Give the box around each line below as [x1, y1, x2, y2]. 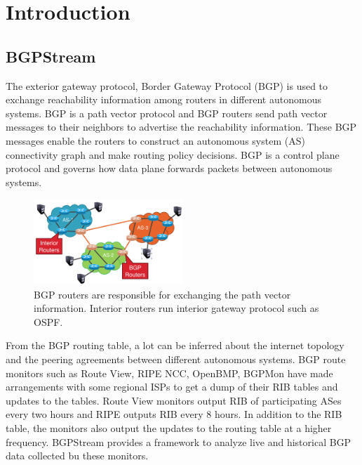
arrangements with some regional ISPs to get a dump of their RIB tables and [6, 379, 338, 394]
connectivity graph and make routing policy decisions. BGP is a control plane [6, 147, 340, 162]
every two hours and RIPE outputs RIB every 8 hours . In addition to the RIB [6, 407, 342, 421]
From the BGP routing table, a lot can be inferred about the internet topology [6, 338, 344, 353]
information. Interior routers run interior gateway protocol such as [34, 301, 319, 315]
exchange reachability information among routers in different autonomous [6, 92, 321, 107]
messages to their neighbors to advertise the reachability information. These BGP [6, 119, 357, 134]
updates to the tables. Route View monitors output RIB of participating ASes [6, 393, 342, 407]
